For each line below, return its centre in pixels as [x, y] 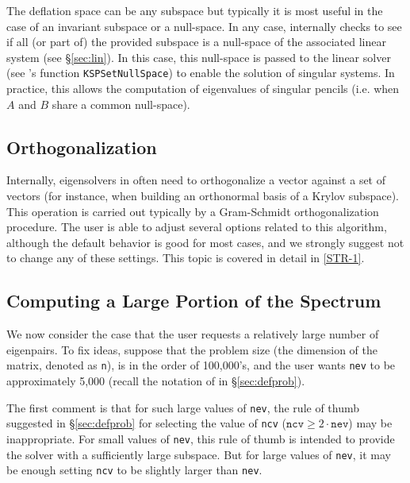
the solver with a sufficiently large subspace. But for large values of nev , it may [199, 454]
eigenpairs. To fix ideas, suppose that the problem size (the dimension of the [192, 349]
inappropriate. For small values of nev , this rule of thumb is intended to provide [201, 438]
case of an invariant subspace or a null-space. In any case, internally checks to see [204, 26]
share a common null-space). [121, 104]
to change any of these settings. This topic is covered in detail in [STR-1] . [186, 258]
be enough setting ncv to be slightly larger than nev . [134, 470]
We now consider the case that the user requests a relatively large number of [193, 334]
